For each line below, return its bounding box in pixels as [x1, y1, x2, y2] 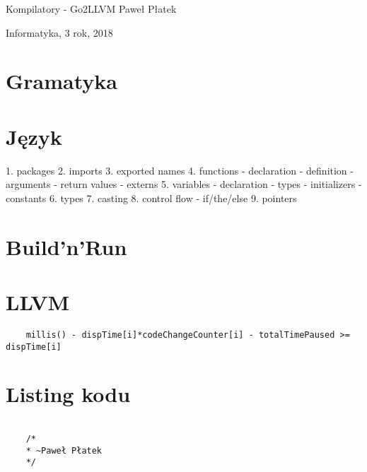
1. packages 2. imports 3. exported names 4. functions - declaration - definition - [6, 163, 354, 177]
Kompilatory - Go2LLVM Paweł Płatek [6, 1, 177, 16]
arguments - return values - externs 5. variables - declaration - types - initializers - [6, 177, 362, 191]
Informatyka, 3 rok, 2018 [6, 25, 113, 40]
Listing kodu [6, 379, 131, 408]
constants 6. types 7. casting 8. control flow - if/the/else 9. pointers [6, 190, 297, 205]
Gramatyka [6, 66, 117, 95]
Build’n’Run [6, 232, 127, 261]
